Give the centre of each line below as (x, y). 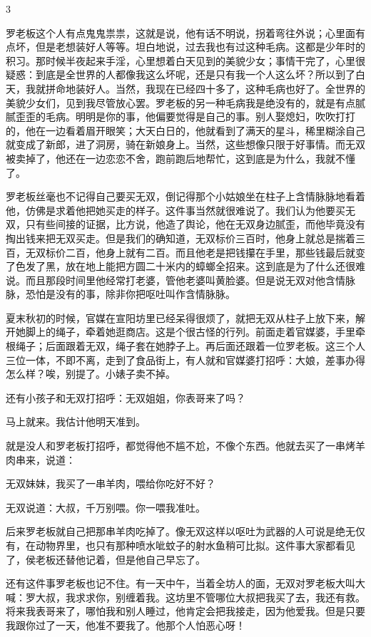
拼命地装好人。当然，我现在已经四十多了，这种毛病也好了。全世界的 (205, 88)
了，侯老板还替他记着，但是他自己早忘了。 (106, 559)
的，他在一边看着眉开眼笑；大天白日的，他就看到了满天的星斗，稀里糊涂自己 (185, 130)
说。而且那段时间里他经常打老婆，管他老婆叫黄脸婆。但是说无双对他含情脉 (181, 280)
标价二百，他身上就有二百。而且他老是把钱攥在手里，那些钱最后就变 (205, 252)
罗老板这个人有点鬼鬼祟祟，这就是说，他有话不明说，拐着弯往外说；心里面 (181, 32)
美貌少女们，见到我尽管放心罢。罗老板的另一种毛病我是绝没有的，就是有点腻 (185, 102)
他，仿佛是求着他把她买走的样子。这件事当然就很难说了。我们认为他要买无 (181, 210)
